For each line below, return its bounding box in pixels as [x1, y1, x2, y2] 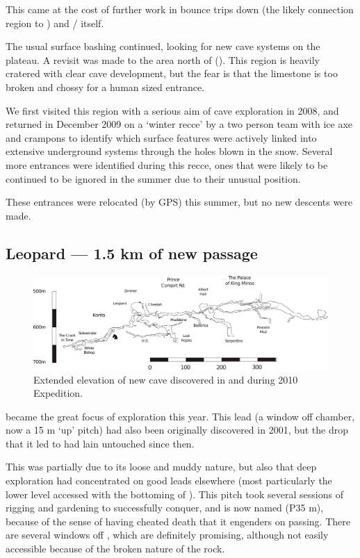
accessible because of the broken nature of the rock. [6, 541, 225, 556]
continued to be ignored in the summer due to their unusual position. [6, 171, 301, 186]
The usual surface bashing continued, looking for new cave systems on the [6, 39, 320, 54]
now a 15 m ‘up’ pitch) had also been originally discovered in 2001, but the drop [6, 422, 349, 437]
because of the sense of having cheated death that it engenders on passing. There [6, 514, 350, 528]
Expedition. [33, 386, 83, 400]
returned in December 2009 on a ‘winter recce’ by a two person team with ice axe [6, 117, 352, 131]
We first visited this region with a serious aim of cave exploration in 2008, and [6, 103, 339, 117]
